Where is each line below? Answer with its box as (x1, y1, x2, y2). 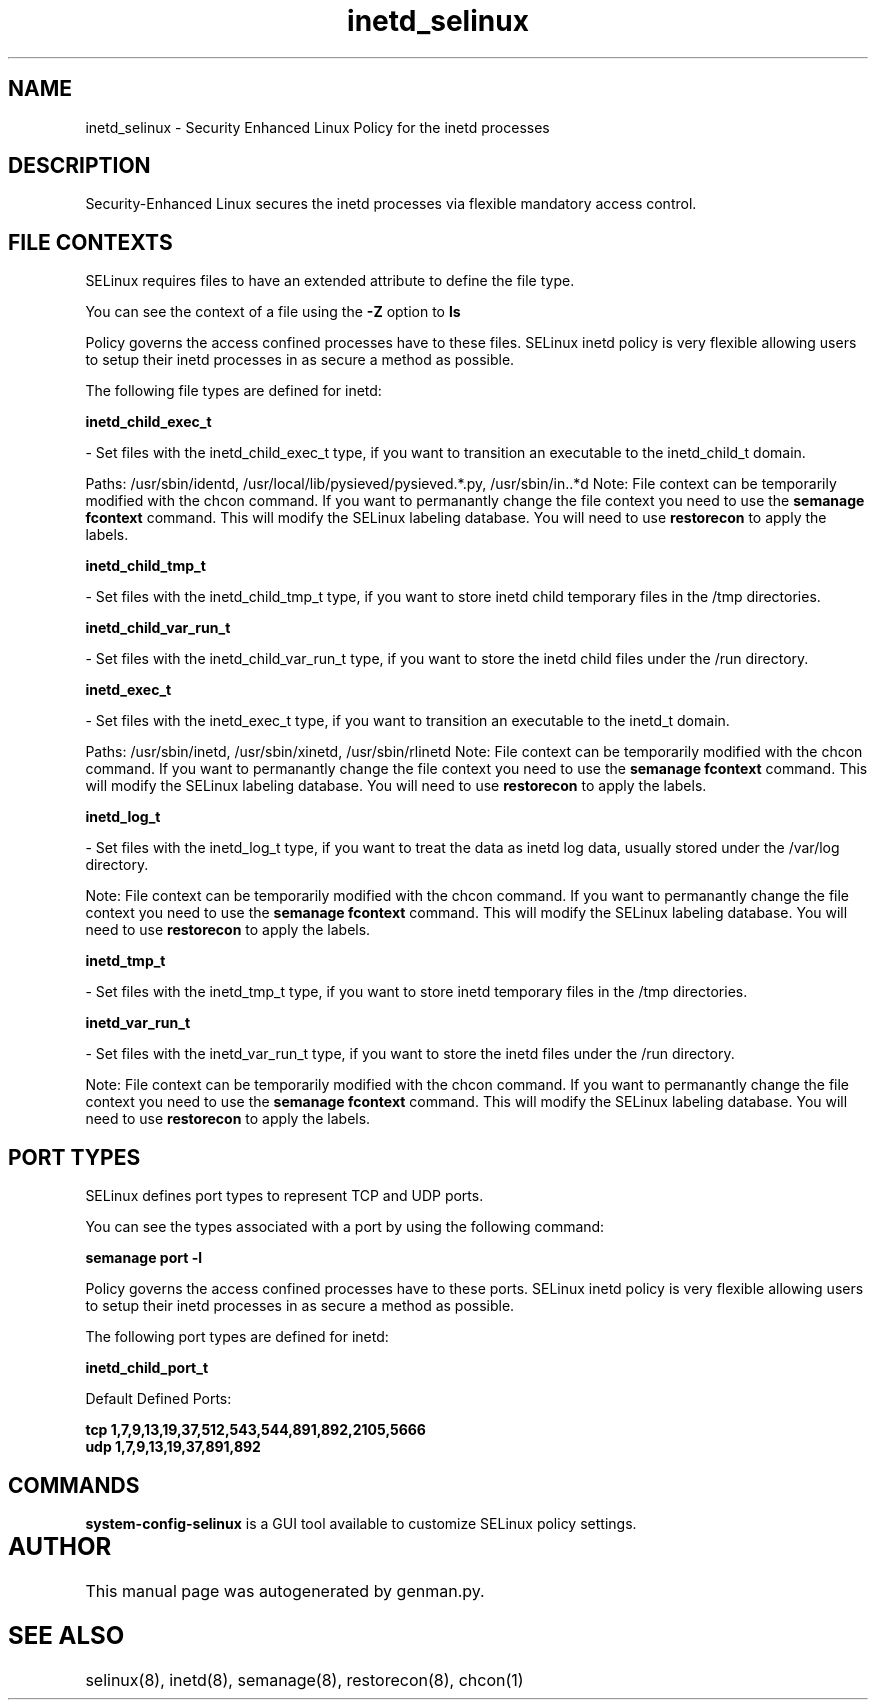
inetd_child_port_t (85, 1359, 209, 1377)
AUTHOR (8, 1531, 112, 1561)
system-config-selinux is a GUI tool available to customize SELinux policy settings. (85, 1514, 637, 1532)
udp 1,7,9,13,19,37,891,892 (85, 1438, 261, 1456)
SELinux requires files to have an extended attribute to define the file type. (85, 272, 575, 290)
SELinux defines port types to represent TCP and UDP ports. (85, 1187, 484, 1205)
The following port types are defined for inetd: (85, 1328, 389, 1346)
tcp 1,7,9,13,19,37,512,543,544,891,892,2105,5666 (85, 1421, 426, 1439)
